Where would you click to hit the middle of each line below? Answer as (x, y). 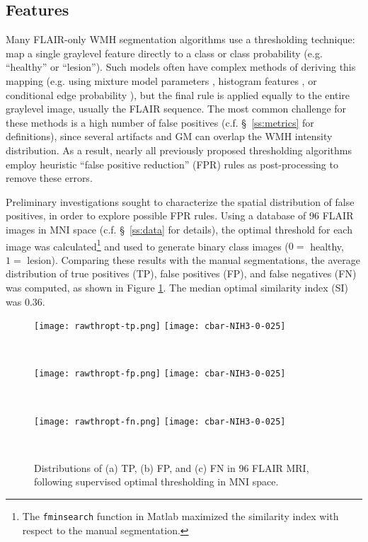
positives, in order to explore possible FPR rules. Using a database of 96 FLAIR (180, 215)
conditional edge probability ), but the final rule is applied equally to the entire (178, 94)
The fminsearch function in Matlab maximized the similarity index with (180, 516)
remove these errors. (49, 178)
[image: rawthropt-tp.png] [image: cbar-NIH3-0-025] (160, 327)
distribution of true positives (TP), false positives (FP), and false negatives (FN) (181, 273)
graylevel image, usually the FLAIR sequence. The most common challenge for (176, 109)
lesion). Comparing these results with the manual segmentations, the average (194, 259)
